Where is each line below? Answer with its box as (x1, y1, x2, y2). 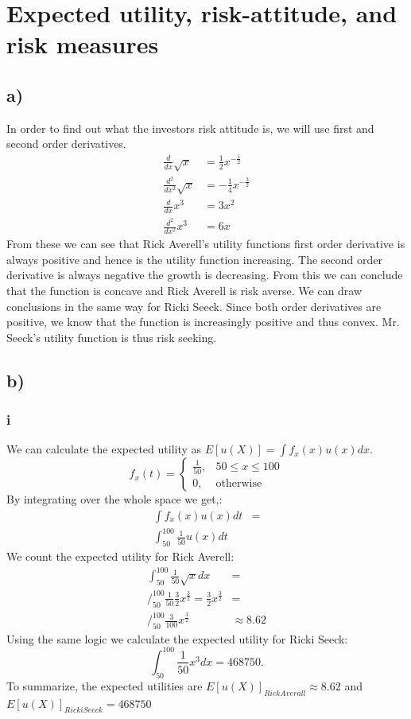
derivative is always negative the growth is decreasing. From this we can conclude (6, 266, 403, 283)
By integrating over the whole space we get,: (6, 491, 223, 507)
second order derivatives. (6, 135, 126, 152)
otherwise (215, 478, 262, 490)
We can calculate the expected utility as (6, 441, 202, 457)
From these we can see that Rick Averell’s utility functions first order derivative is (6, 235, 405, 252)
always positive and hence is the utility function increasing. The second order (6, 251, 383, 267)
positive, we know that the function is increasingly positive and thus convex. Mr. (6, 313, 400, 330)
